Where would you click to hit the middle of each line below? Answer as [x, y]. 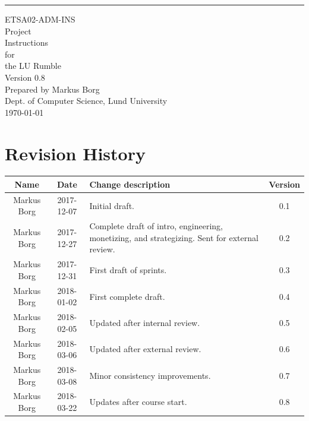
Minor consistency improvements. [150, 375]
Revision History [75, 153]
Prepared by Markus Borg [52, 89]
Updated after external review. [145, 349]
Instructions [26, 42]
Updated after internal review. [145, 322]
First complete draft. [127, 296]
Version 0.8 [25, 77]
